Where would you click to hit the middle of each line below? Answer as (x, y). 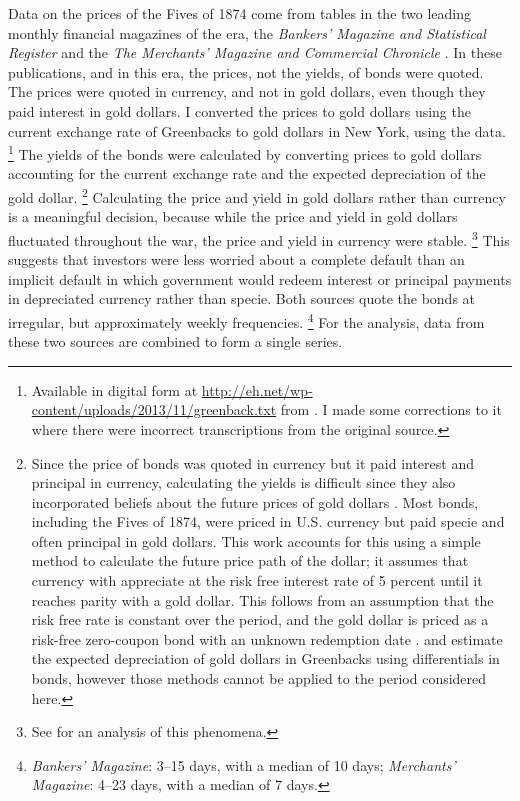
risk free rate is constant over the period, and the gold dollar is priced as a (260, 619)
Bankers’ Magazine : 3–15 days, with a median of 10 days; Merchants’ (243, 764)
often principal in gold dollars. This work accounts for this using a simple (256, 540)
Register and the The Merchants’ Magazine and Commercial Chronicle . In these (255, 52)
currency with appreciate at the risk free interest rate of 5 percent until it (257, 580)
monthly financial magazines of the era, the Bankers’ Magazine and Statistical (247, 32)
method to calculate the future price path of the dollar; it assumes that (250, 560)
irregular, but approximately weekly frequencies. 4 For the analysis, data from (246, 320)
